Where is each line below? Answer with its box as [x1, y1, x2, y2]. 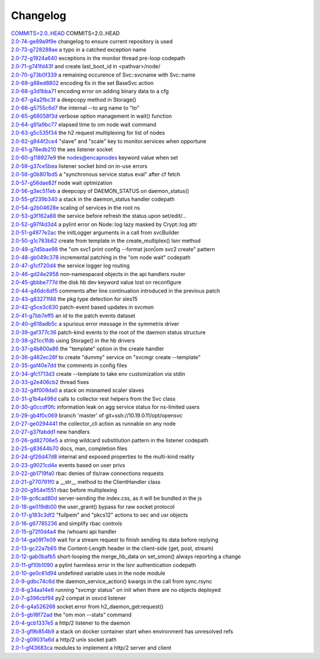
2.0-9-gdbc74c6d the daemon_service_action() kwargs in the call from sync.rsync [11, 578, 213, 585]
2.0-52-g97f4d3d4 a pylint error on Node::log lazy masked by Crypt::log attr [11, 220, 198, 228]
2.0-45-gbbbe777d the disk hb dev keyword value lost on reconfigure [11, 279, 182, 286]
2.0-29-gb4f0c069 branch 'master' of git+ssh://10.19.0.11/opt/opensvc [11, 411, 183, 419]
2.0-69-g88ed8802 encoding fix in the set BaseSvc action [11, 79, 154, 86]
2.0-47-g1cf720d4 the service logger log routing [11, 262, 130, 270]
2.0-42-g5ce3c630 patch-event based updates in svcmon [11, 303, 154, 311]
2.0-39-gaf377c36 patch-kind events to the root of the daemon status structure [11, 328, 206, 335]
